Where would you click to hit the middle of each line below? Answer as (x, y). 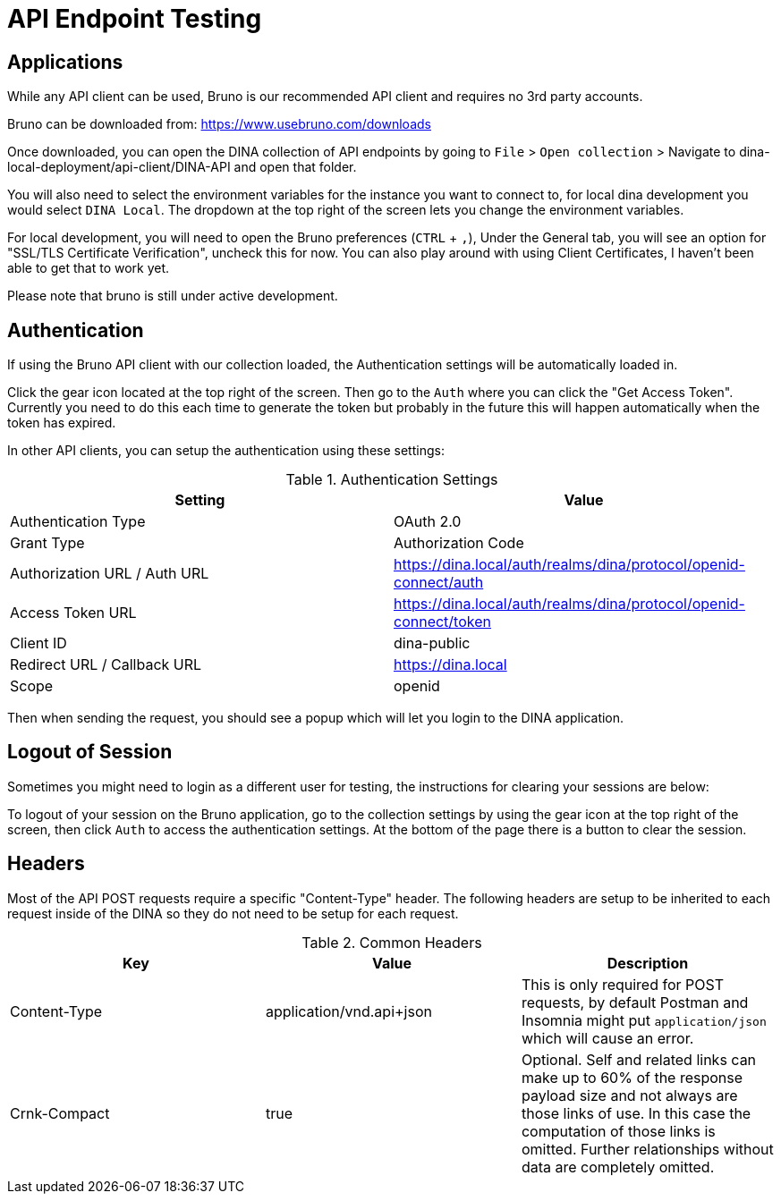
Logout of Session (90, 752)
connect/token (442, 622)
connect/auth (439, 583)
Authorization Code (459, 543)
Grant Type (47, 543)
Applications (65, 62)
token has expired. (62, 423)
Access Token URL (73, 613)
